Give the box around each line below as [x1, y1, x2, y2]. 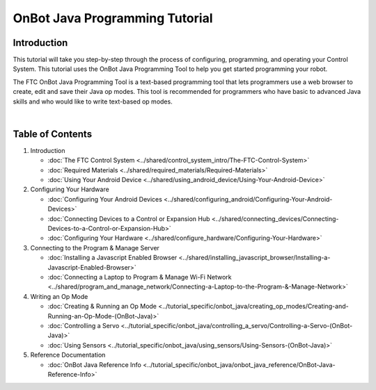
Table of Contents [13, 128, 93, 140]
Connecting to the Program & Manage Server [30, 243, 160, 252]
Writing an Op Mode [30, 292, 88, 300]
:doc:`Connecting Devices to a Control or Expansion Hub [47, 214, 210, 222]
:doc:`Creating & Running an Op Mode [47, 302, 157, 311]
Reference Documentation [30, 351, 106, 359]
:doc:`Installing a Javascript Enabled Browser [47, 254, 178, 262]
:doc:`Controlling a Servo [47, 321, 120, 330]
